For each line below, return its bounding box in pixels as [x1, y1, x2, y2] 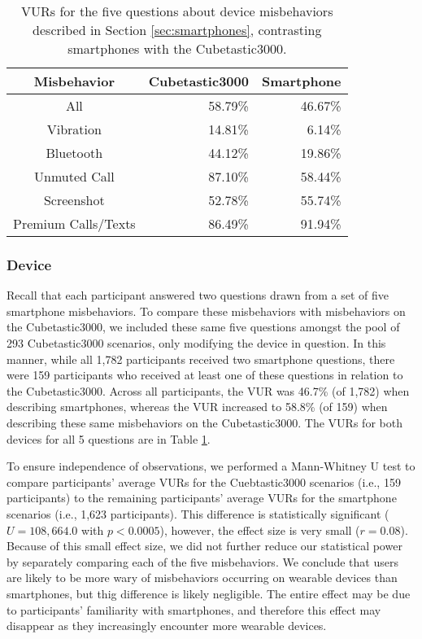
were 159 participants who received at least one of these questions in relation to [7, 366, 403, 383]
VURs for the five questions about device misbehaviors [21, 2, 333, 20]
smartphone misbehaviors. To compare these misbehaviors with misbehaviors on [7, 302, 406, 319]
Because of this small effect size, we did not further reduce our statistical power [7, 537, 402, 554]
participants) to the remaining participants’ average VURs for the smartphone [7, 489, 397, 506]
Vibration [46, 120, 102, 138]
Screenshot [43, 190, 105, 209]
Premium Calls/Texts [13, 214, 136, 233]
